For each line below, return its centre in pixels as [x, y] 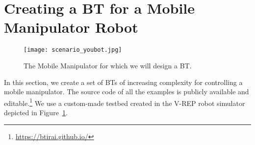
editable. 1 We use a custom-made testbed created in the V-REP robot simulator [125, 102]
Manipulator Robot [71, 27]
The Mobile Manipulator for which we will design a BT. [108, 65]
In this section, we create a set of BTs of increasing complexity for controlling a [123, 82]
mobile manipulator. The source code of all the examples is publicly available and [127, 92]
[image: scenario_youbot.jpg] [73, 50]
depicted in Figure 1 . [36, 112]
